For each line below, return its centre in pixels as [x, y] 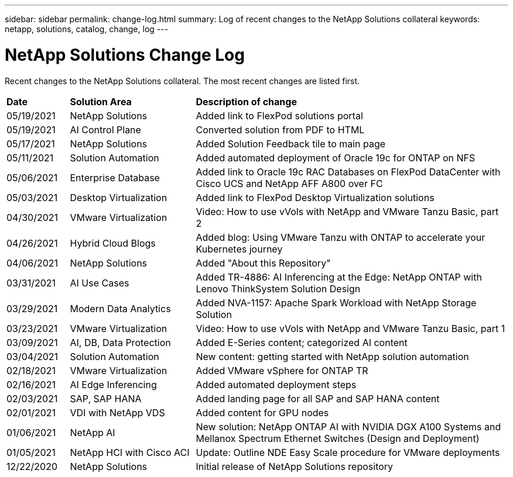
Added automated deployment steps [276, 384]
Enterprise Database [115, 177]
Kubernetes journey [239, 249]
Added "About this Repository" [263, 263]
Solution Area [101, 101]
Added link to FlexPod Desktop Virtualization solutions [315, 197]
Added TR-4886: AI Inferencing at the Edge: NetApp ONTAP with [339, 277]
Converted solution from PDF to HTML [280, 129]
